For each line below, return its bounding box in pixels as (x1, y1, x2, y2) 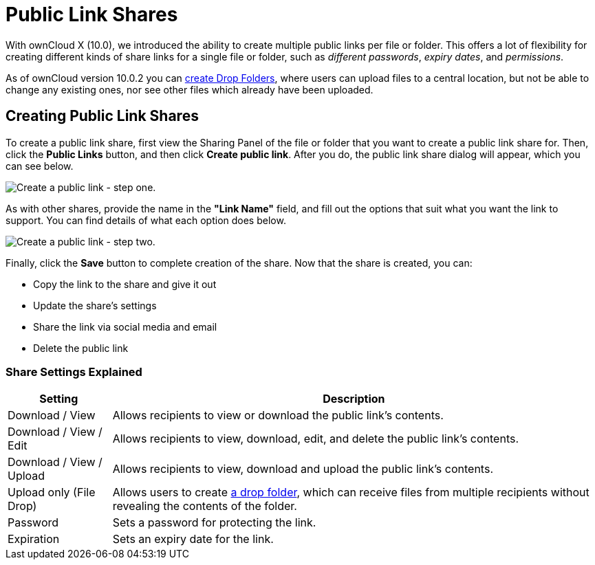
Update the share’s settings (33, 299, 157, 311)
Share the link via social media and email (33, 320, 217, 333)
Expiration (8, 532, 60, 546)
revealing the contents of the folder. (112, 499, 297, 513)
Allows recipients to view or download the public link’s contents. (112, 408, 444, 423)
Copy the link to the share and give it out (33, 278, 217, 290)
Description (323, 392, 385, 406)
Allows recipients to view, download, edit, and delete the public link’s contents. (112, 432, 519, 446)
